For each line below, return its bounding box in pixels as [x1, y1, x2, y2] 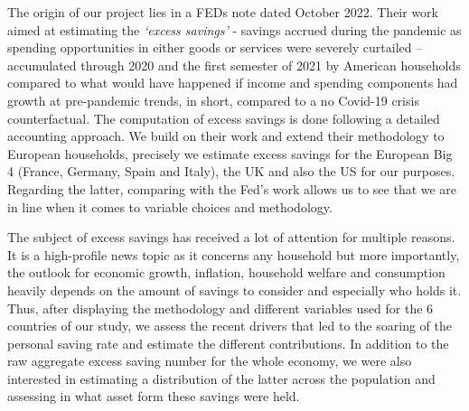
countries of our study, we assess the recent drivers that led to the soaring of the [7, 316, 452, 335]
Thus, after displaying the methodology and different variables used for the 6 [7, 298, 434, 317]
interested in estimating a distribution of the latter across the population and [7, 369, 436, 388]
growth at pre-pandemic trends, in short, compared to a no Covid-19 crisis [7, 90, 419, 109]
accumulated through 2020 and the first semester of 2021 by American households [7, 55, 461, 74]
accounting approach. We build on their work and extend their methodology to [7, 126, 445, 145]
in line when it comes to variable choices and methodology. [7, 197, 333, 216]
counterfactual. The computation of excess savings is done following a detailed [7, 108, 440, 127]
